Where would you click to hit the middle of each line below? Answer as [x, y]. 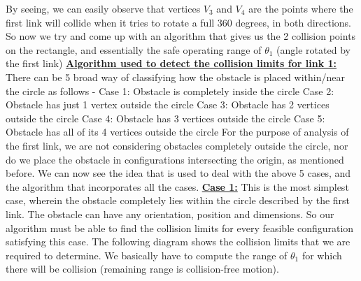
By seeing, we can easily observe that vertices [103, 8]
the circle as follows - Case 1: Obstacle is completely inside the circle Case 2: [170, 91]
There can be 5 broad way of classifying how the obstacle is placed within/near [175, 77]
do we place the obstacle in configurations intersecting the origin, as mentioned [175, 159]
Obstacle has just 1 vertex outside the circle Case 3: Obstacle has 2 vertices [168, 105]
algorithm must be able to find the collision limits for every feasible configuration [180, 228]
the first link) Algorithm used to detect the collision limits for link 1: [171, 63]
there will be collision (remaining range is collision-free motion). [142, 269]
